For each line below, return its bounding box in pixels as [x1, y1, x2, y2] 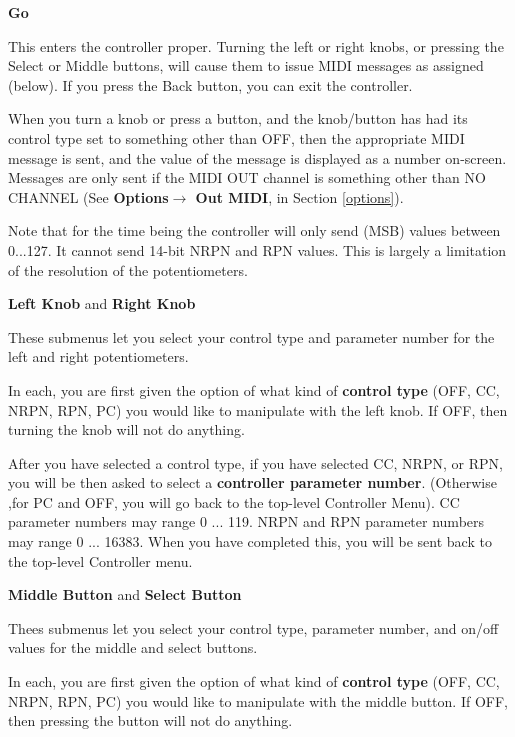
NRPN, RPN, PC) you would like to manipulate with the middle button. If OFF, [8, 690, 508, 711]
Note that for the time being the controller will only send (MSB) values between [8, 220, 501, 241]
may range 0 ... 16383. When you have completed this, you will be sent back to [8, 531, 492, 552]
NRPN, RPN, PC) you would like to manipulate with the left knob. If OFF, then [8, 399, 508, 420]
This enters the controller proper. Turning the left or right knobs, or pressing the [8, 35, 504, 56]
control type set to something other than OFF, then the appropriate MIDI [8, 127, 465, 148]
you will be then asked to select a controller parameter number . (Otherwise [8, 472, 497, 493]
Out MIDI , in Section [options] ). [195, 186, 404, 207]
